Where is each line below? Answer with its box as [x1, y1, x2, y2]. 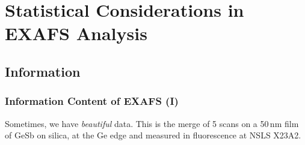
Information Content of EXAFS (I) [5, 93, 179, 108]
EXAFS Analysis [5, 21, 147, 46]
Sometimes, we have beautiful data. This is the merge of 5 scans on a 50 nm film [5, 117, 299, 129]
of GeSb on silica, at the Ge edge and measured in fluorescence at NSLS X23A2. [5, 129, 301, 141]
